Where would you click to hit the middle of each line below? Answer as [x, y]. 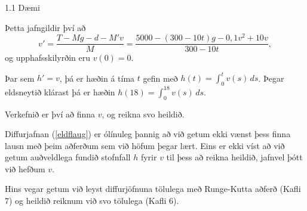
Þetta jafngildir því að [45, 27]
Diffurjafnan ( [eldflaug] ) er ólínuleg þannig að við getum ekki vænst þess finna [148, 134]
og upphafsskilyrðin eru [47, 58]
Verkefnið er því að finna [50, 114]
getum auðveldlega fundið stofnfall [68, 157]
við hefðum [25, 168]
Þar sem [20, 78]
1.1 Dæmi [22, 7]
